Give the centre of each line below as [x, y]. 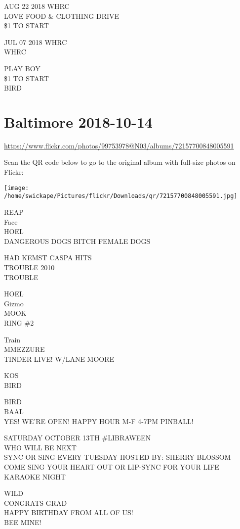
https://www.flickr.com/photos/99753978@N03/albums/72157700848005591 [119, 145]
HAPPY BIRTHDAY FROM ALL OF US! [69, 512]
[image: [17, 188]
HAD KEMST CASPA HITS [48, 258]
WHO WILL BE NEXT [40, 447]
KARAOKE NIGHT [35, 476]
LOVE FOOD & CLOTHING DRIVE [62, 16]
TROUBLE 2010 [29, 267]
